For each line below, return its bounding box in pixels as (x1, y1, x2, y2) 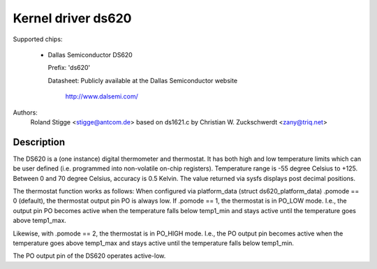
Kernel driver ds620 (13, 10, 132, 26)
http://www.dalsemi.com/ (65, 92, 139, 101)
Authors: (13, 108, 38, 117)
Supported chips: (13, 35, 63, 43)
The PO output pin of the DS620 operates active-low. (13, 252, 166, 260)
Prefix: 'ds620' (47, 64, 91, 72)
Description (13, 136, 66, 148)
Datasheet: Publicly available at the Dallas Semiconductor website (47, 76, 237, 85)
